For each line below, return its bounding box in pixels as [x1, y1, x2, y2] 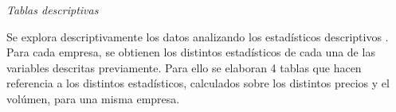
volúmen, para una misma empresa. [6, 90, 180, 106]
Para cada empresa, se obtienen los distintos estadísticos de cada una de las [6, 44, 375, 60]
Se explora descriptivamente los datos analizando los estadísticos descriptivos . [6, 28, 389, 44]
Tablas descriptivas [6, 2, 99, 17]
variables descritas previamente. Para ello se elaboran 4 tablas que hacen [6, 59, 362, 75]
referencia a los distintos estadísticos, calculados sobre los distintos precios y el [6, 75, 390, 91]
